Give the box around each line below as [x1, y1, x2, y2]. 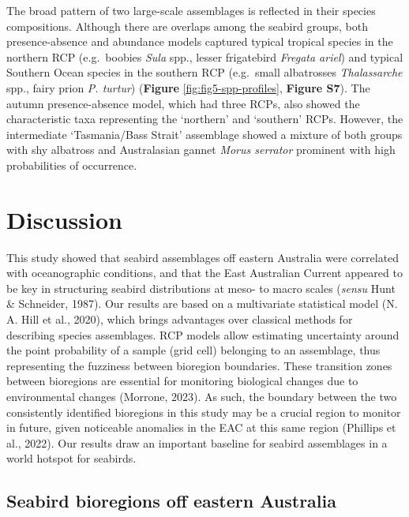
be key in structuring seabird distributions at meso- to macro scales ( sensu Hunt [6, 279, 396, 296]
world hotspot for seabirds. [6, 450, 137, 466]
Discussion [6, 203, 122, 235]
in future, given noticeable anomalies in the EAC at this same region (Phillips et [6, 419, 396, 436]
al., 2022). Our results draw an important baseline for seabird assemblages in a [6, 434, 388, 451]
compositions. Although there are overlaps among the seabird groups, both [6, 17, 368, 34]
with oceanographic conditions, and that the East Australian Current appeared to [6, 264, 403, 281]
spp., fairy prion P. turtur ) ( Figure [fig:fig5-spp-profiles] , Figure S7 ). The [6, 79, 370, 96]
